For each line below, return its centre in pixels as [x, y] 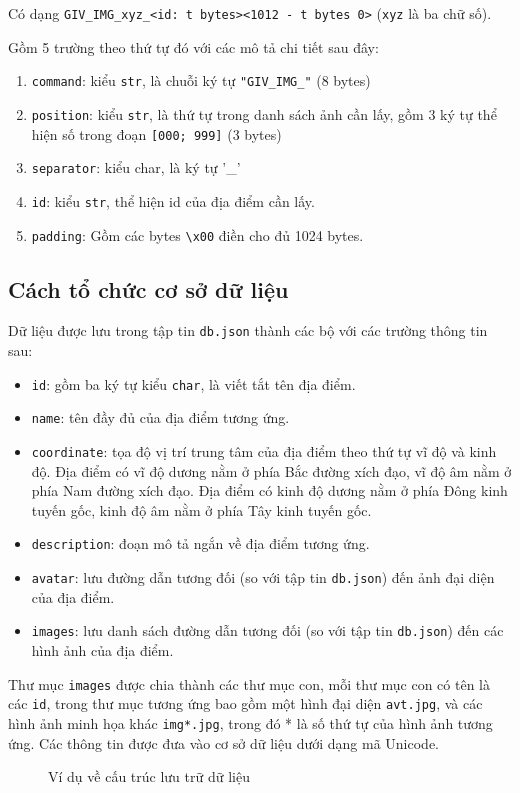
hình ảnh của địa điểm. [102, 649]
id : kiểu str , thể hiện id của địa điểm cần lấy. [173, 200]
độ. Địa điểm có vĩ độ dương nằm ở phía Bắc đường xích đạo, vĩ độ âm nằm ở [271, 470]
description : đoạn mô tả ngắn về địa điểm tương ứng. [200, 543]
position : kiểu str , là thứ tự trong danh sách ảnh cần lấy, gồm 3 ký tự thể [264, 113]
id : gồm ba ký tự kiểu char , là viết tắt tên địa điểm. [193, 383]
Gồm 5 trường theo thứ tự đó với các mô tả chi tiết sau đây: [193, 46]
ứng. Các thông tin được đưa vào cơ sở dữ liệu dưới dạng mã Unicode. [223, 742]
